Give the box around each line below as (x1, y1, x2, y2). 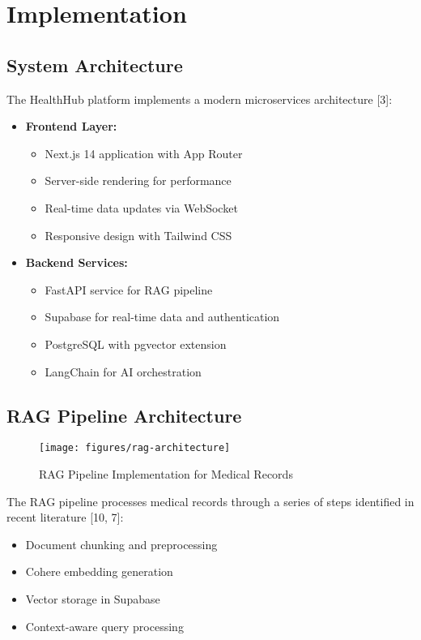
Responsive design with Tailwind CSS (45, 226, 232, 243)
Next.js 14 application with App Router (45, 144, 243, 161)
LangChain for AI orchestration (45, 363, 202, 380)
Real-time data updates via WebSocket (45, 199, 238, 216)
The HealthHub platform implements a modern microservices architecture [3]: (6, 90, 393, 107)
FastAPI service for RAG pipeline (45, 281, 213, 298)
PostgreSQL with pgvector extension (45, 335, 227, 352)
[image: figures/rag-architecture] (39, 442, 231, 454)
